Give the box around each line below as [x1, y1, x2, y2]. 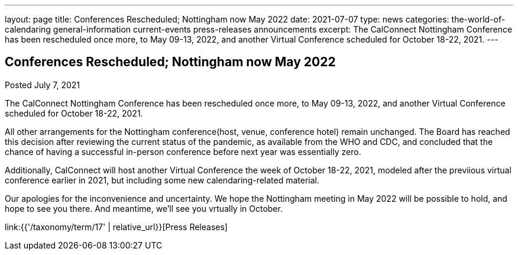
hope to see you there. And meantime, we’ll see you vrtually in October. [5, 203, 283, 214]
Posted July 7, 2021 [5, 79, 80, 90]
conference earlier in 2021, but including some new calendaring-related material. [5, 175, 320, 185]
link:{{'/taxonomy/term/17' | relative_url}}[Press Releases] [5, 221, 228, 232]
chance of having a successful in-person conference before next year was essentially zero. [5, 146, 361, 157]
